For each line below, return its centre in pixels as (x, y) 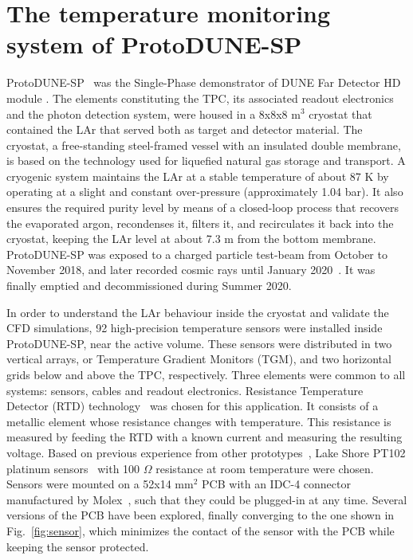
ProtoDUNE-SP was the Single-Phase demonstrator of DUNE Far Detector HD (204, 82)
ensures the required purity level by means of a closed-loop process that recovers (203, 208)
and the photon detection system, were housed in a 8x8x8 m (153, 114)
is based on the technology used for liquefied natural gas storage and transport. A (206, 161)
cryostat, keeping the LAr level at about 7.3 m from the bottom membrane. (191, 239)
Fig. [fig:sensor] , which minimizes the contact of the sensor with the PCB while (201, 530)
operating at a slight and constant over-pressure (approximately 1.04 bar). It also (205, 192)
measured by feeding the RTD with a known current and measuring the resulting (205, 437)
